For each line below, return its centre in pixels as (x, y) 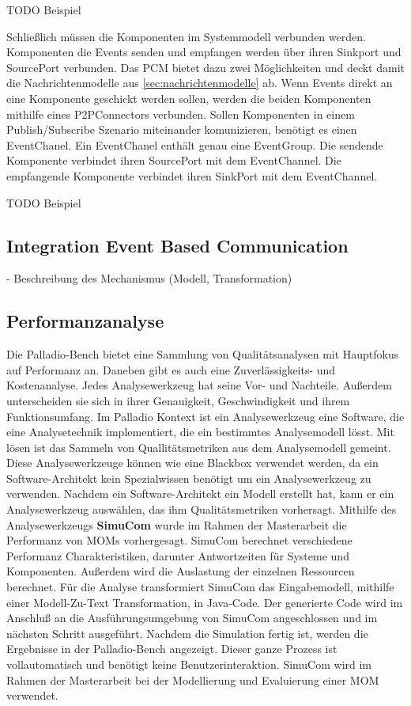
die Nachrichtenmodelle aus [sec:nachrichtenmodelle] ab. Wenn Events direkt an (200, 83)
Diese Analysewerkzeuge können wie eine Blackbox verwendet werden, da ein (192, 463)
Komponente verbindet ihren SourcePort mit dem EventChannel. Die (174, 160)
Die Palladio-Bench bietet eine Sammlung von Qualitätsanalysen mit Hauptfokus (203, 354)
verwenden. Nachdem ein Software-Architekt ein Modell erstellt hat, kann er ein (200, 493)
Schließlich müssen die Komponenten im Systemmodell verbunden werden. (186, 36)
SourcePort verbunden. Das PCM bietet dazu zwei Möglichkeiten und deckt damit (206, 67)
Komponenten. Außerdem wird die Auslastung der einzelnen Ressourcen (181, 571)
